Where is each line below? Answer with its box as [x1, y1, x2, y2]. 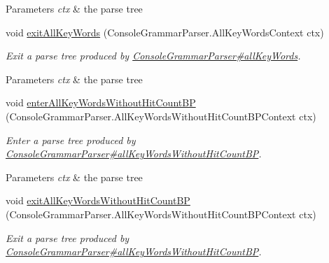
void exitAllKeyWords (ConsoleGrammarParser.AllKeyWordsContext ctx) [6, 24, 324, 39]
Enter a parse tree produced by [6, 132, 136, 147]
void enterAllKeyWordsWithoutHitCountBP [6, 95, 196, 110]
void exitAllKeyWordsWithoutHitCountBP [6, 193, 190, 208]
